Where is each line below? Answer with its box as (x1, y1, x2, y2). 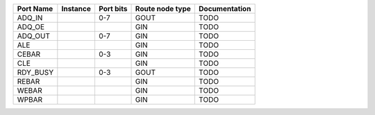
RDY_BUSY (17, 68, 54, 77)
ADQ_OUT (17, 31, 51, 41)
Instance (61, 4, 92, 13)
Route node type (135, 4, 191, 13)
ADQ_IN (17, 13, 43, 22)
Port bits (98, 4, 128, 13)
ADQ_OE (17, 22, 45, 31)
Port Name (17, 4, 53, 13)
